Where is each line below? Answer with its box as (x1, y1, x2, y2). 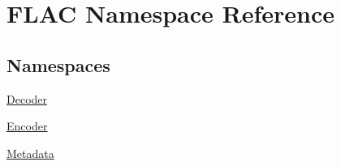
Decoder (6, 90, 48, 107)
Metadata (6, 144, 54, 161)
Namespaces (6, 52, 110, 77)
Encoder (6, 117, 48, 134)
